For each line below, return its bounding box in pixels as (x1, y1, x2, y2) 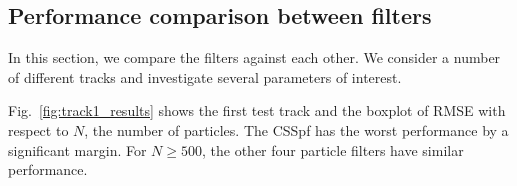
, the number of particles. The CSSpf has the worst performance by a (84, 119, 509, 140)
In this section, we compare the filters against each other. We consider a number (8, 47, 501, 68)
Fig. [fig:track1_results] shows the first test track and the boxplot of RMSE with (8, 100, 506, 121)
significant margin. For (8, 139, 147, 160)
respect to (8, 119, 69, 140)
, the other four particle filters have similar (202, 139, 464, 160)
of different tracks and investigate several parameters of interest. (8, 66, 402, 87)
